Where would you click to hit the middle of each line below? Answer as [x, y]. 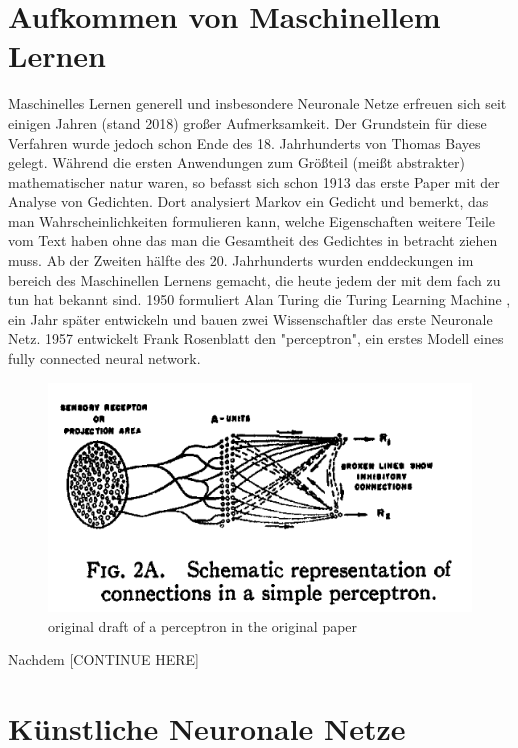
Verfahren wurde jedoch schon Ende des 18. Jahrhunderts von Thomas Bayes [244, 142]
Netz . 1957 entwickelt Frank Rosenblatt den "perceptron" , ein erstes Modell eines [256, 338]
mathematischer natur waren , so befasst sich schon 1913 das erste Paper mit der [254, 181]
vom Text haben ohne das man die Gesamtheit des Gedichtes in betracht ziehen [253, 240]
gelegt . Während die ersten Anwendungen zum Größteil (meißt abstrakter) [237, 162]
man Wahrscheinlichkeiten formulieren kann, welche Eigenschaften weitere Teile [251, 220]
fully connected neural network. [104, 358]
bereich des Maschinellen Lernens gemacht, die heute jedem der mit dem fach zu [254, 279]
